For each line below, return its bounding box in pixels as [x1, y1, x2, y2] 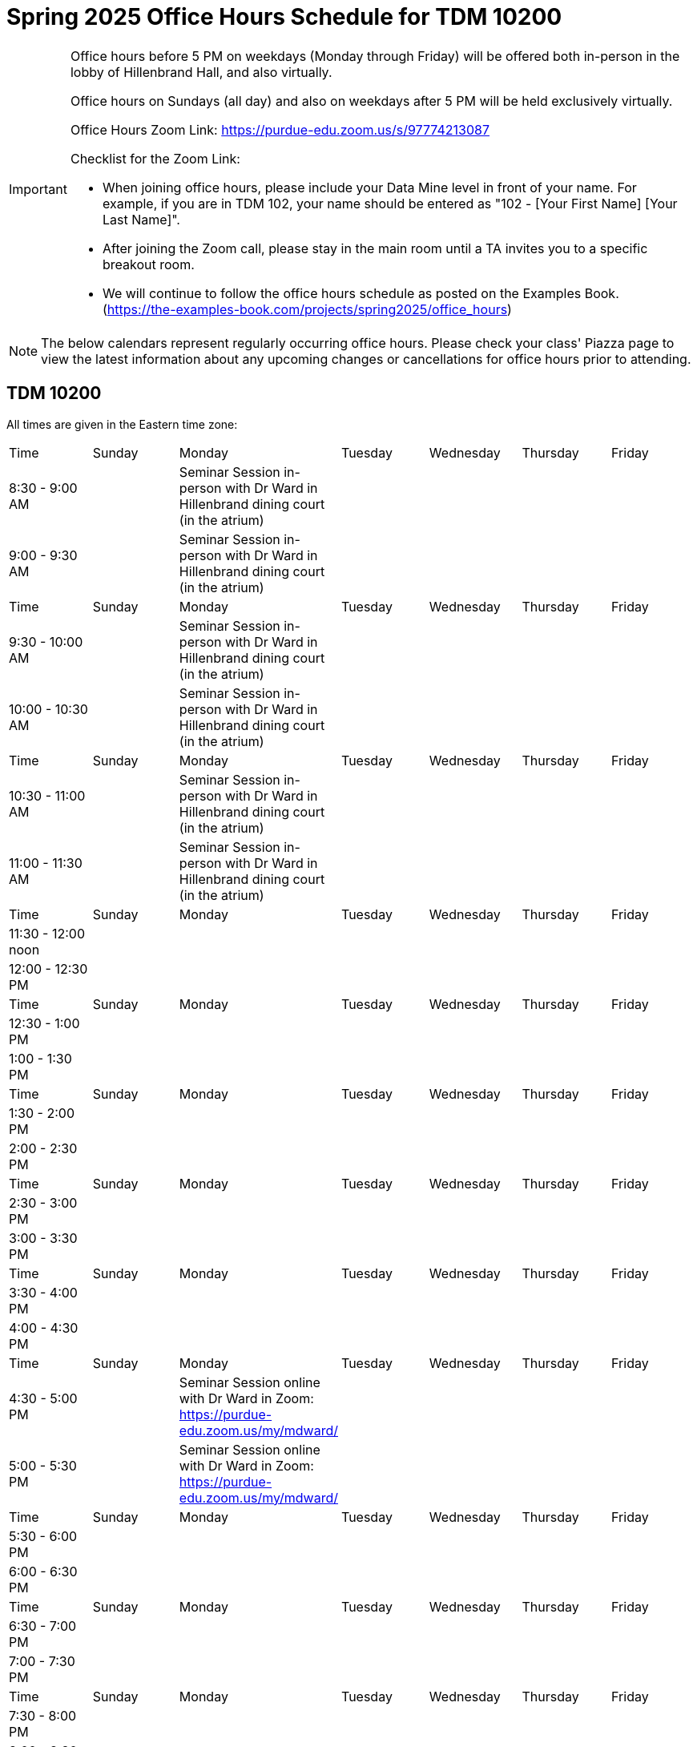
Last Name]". [102, 211, 180, 228]
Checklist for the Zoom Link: [70, 150, 240, 167]
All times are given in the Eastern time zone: [6, 417, 238, 431]
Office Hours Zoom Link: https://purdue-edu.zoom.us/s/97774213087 [70, 121, 490, 138]
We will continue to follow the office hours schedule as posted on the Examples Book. [102, 284, 619, 301]
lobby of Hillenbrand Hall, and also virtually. [70, 63, 332, 80]
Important [9, 180, 67, 197]
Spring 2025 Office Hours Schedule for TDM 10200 [6, 3, 562, 30]
